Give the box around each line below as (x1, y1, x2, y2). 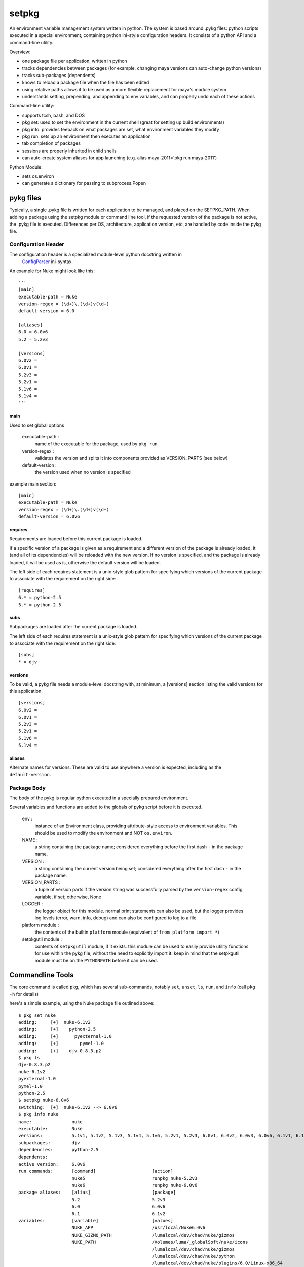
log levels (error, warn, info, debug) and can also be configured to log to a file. (34, 915, 198, 921)
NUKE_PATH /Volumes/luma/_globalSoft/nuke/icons (71, 1239, 248, 1245)
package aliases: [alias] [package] (18, 1189, 176, 1196)
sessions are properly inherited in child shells (22, 147, 117, 154)
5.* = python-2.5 (18, 602, 61, 608)
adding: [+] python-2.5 (18, 1026, 96, 1032)
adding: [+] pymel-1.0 (18, 1040, 104, 1047)
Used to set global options (9, 422, 64, 428)
